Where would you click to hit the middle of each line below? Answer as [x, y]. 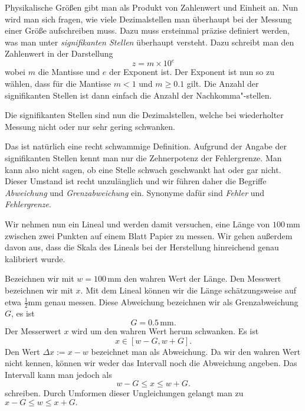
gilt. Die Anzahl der [223, 84]
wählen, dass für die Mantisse [58, 84]
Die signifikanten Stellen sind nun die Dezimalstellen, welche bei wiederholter [144, 115]
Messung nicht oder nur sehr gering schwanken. [90, 126]
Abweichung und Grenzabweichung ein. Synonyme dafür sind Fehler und [135, 192]
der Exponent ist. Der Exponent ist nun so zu [192, 72]
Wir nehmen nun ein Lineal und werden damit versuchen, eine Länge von [137, 224]
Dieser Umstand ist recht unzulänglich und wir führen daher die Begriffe [136, 181]
